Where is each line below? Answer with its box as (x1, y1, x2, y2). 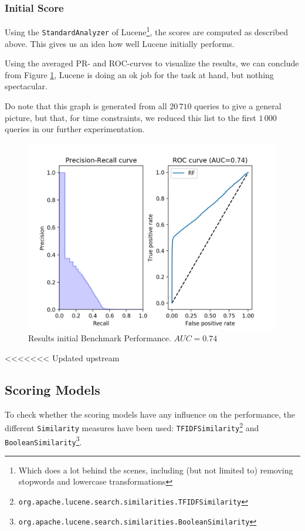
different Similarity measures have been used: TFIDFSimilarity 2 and (5, 420, 259, 433)
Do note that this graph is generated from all (5, 99, 167, 112)
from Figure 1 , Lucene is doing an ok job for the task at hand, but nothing (5, 68, 274, 80)
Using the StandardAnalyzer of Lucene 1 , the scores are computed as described (5, 24, 289, 38)
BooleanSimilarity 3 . (5, 433, 82, 448)
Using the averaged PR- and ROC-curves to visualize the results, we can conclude (5, 57, 299, 69)
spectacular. (5, 80, 48, 92)
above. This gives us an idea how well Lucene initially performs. (5, 37, 235, 49)
